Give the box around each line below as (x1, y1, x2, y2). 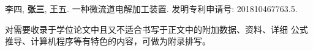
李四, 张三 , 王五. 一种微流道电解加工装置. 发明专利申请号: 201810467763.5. (5, 2, 298, 15)
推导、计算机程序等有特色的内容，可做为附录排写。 (5, 35, 211, 47)
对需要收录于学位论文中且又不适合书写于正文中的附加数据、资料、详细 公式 (5, 22, 308, 35)
